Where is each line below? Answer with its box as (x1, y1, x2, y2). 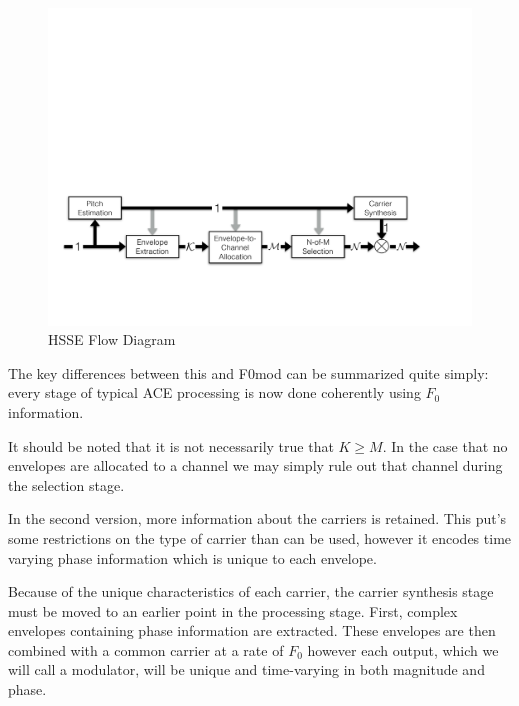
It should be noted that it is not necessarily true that (8, 435, 334, 456)
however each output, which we (307, 639, 499, 660)
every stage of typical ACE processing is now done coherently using (8, 382, 421, 403)
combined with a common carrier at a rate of (8, 639, 284, 660)
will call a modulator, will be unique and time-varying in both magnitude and (8, 659, 485, 680)
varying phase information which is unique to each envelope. (8, 547, 377, 568)
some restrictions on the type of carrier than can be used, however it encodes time (8, 527, 512, 548)
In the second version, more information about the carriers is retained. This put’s (8, 508, 507, 529)
